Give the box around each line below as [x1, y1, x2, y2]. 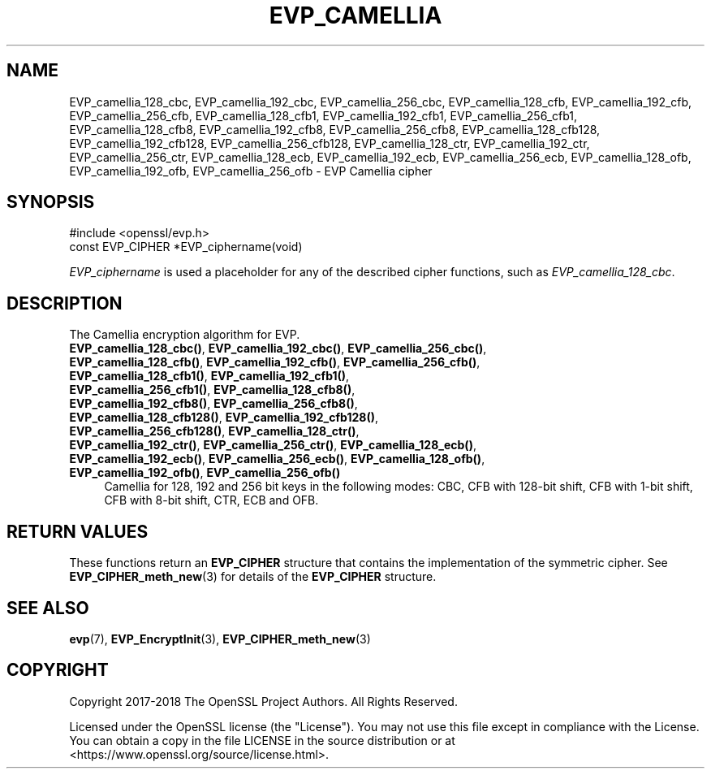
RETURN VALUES [6, 521, 149, 542]
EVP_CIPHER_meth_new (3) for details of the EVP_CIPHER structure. [69, 569, 437, 584]
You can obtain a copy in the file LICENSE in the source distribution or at [69, 733, 455, 747]
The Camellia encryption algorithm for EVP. [69, 327, 300, 342]
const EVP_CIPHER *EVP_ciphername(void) [69, 240, 303, 254]
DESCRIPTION [6, 292, 123, 314]
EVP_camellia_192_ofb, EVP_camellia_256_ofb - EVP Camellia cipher [69, 163, 433, 178]
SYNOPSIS [6, 192, 95, 213]
